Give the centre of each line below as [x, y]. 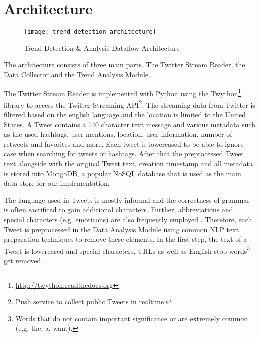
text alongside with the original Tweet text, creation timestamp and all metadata [128, 163]
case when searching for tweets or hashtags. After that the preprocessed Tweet [124, 153]
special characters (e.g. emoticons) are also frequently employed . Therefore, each [128, 219]
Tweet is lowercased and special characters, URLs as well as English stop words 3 [127, 250]
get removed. [24, 261]
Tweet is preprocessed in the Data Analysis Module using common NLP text [122, 229]
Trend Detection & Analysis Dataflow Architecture [102, 47]
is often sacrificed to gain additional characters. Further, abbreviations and [119, 210]
